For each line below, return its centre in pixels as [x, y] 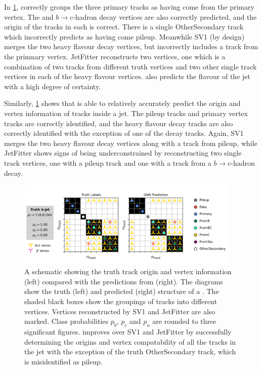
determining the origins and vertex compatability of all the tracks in [130, 341]
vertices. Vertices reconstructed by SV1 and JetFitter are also [120, 311]
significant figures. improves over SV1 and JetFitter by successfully [128, 331]
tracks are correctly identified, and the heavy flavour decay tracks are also [119, 123]
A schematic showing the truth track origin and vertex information [128, 271]
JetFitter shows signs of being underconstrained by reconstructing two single [123, 153]
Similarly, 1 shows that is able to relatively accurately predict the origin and [122, 103]
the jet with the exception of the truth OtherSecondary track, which [130, 351]
